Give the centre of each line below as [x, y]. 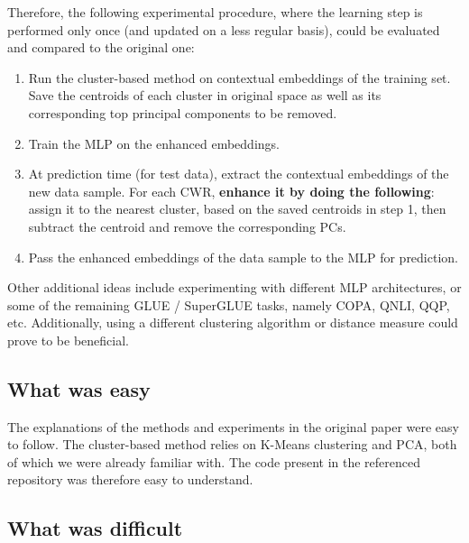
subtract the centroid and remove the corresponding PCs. [187, 226]
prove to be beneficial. [68, 340]
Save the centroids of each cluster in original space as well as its [205, 95]
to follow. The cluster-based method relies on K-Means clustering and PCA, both [232, 444]
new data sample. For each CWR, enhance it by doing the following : [231, 191]
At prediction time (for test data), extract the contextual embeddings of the [239, 174]
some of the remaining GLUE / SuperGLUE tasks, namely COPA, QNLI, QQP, [229, 304]
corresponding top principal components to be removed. [183, 112]
